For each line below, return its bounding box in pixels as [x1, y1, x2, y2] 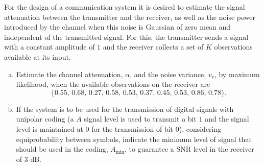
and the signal [205, 113, 249, 124]
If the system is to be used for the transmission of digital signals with [16, 103, 234, 114]
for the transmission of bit [91, 123, 174, 134]
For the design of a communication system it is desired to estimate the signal [4, 2, 245, 12]
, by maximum [214, 68, 260, 79]
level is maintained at [16, 123, 83, 134]
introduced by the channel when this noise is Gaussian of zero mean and [4, 21, 231, 32]
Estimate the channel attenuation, [16, 68, 123, 79]
